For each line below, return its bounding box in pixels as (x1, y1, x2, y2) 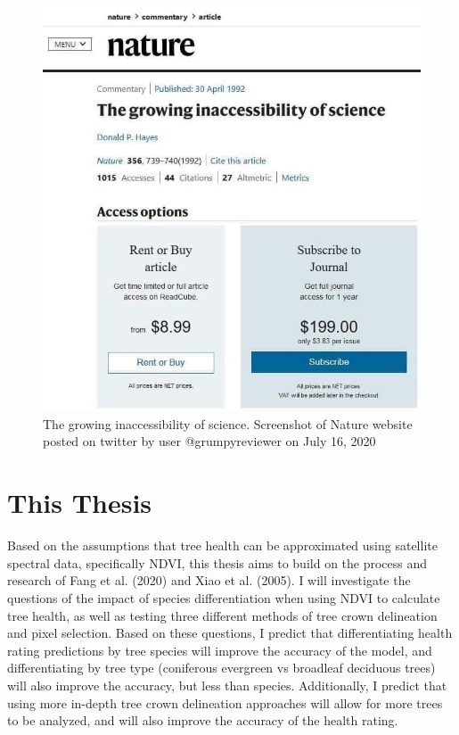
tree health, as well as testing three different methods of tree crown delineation (7, 606, 438, 624)
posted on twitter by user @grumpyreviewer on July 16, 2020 (43, 432, 376, 450)
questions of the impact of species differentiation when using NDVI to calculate (7, 588, 440, 607)
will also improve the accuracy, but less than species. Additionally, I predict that (7, 675, 447, 694)
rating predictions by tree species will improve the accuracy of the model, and (7, 640, 432, 659)
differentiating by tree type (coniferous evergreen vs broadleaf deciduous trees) (7, 658, 436, 677)
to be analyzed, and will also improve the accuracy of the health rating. (7, 711, 398, 730)
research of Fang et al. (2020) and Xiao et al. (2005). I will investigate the (7, 571, 411, 590)
